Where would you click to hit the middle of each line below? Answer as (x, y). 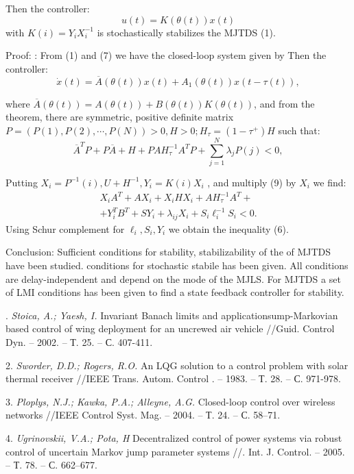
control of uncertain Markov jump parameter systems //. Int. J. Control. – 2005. (175, 451)
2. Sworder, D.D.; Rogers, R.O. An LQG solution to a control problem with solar (177, 365)
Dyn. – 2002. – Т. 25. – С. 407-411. (79, 341)
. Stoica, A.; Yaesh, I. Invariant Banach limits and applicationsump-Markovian (172, 315)
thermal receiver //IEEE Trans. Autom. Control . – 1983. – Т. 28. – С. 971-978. (173, 378)
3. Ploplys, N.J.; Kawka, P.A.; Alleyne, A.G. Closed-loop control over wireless (170, 401)
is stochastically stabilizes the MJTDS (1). (186, 32)
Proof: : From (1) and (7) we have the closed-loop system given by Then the (166, 55)
